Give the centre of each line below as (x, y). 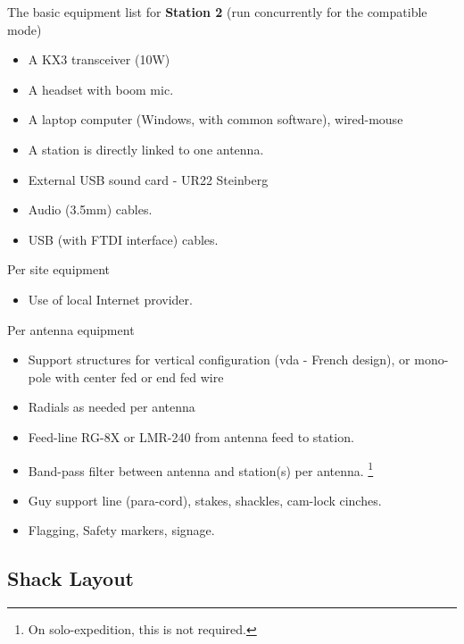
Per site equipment (59, 269)
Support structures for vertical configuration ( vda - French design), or (219, 360)
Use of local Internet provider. (110, 299)
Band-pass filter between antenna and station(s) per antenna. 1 (201, 469)
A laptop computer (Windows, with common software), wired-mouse (215, 119)
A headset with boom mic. (101, 89)
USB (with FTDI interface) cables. (123, 239)
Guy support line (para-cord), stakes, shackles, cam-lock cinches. (205, 500)
